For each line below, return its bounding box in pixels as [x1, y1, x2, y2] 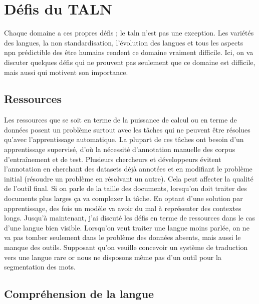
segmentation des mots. [4, 261, 76, 272]
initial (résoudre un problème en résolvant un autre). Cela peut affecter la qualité [4, 173, 253, 183]
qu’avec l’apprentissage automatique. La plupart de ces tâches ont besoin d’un [4, 134, 244, 144]
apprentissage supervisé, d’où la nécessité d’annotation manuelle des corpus [4, 144, 235, 154]
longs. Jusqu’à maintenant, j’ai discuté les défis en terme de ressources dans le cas [4, 212, 255, 223]
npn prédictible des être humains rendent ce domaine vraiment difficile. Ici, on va [4, 47, 253, 57]
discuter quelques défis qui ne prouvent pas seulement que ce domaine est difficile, [4, 56, 255, 67]
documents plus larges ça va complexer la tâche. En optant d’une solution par [4, 193, 243, 203]
